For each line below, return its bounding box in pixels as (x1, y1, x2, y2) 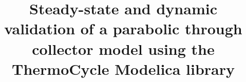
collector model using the (32, 38, 215, 59)
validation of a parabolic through (4, 18, 242, 39)
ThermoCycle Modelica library (12, 58, 235, 79)
